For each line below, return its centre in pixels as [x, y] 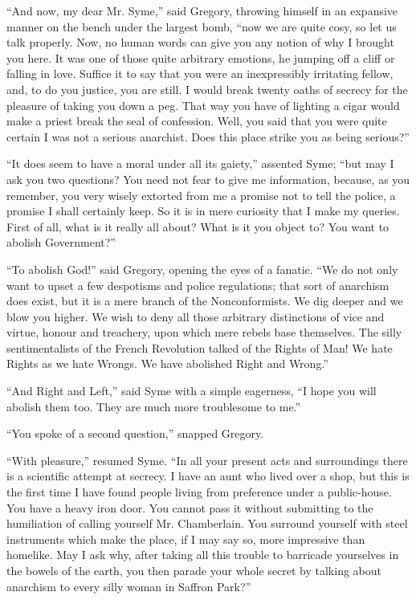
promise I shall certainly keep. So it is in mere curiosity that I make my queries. [203, 211]
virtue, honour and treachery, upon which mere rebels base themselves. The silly [204, 332]
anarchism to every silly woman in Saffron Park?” [129, 586]
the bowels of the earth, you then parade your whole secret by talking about [194, 570]
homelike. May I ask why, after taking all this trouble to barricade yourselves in [203, 555]
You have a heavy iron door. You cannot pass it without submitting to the [190, 507]
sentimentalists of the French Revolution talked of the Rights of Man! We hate [200, 347]
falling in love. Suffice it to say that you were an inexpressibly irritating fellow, [200, 73]
